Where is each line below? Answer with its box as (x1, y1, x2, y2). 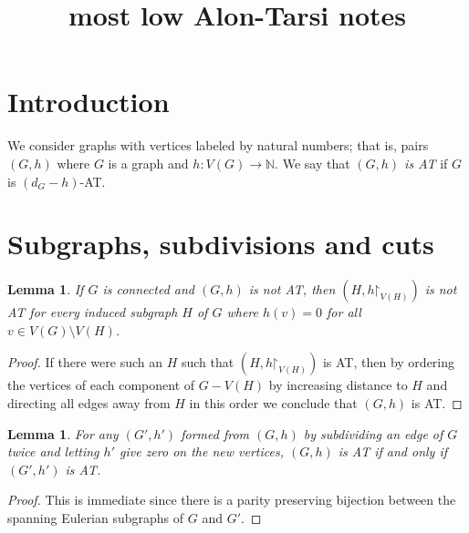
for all (327, 302, 361, 322)
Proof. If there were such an (7, 353, 163, 372)
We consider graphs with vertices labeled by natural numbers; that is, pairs (7, 136, 429, 155)
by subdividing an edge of (303, 424, 443, 443)
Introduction (7, 83, 170, 120)
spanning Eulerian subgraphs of (7, 507, 184, 527)
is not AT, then (248, 280, 336, 299)
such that (181, 353, 234, 372)
